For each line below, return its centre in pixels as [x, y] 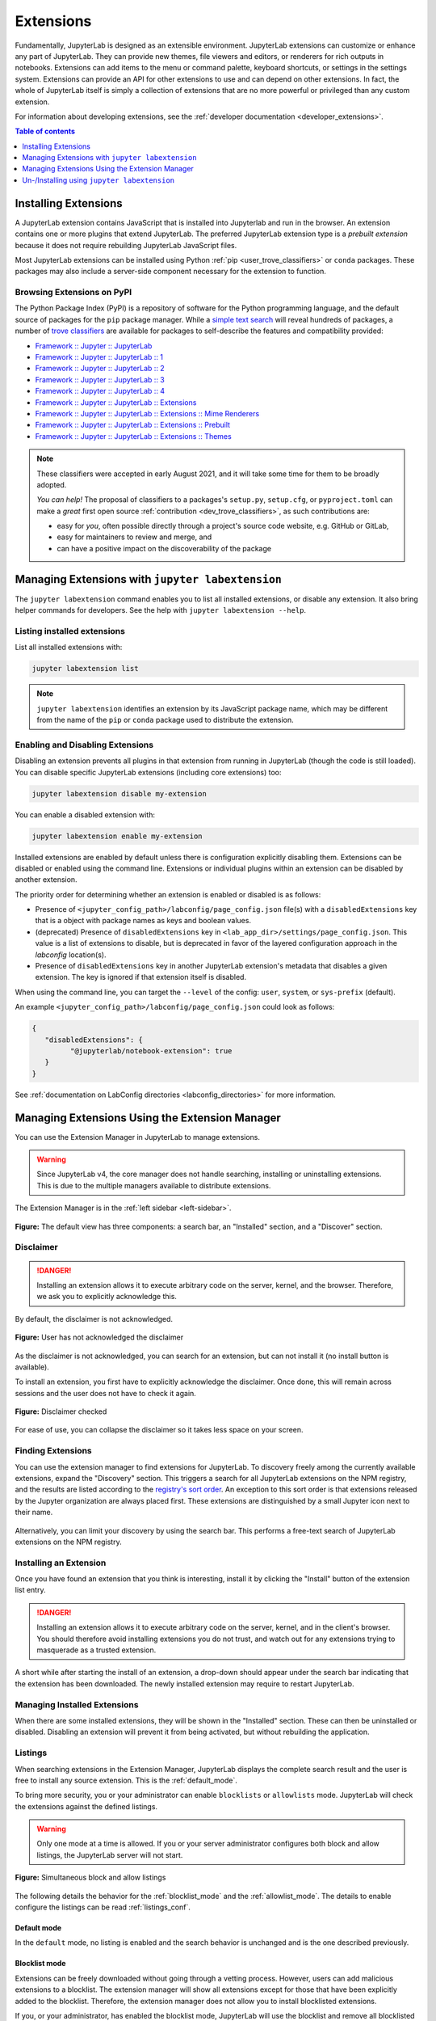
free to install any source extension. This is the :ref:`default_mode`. [126, 1780]
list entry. [30, 1590]
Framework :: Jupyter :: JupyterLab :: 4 [100, 391]
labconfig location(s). [71, 955]
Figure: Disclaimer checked [61, 1411]
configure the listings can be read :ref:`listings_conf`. [103, 1907]
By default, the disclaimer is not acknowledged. [94, 1319]
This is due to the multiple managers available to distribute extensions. [154, 1185]
